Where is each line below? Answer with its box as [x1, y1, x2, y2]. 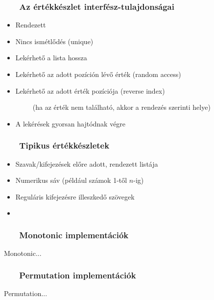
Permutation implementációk [19, 269, 136, 281]
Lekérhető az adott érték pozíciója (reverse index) [15, 85, 165, 96]
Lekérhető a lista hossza [15, 52, 87, 63]
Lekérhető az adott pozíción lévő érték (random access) [15, 69, 181, 79]
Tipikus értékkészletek [19, 139, 110, 151]
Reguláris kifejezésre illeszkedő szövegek [15, 191, 135, 201]
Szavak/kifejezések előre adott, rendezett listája [15, 158, 158, 169]
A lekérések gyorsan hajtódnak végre [15, 118, 126, 128]
